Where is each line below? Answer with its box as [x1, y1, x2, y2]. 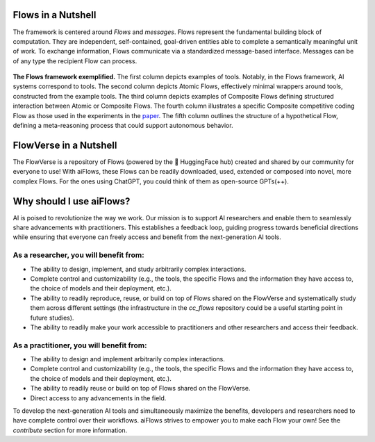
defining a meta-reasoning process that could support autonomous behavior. [12, 122, 233, 130]
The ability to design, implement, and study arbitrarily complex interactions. [30, 265, 247, 273]
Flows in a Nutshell [12, 9, 97, 21]
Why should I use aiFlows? [12, 195, 131, 207]
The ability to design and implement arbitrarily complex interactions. [30, 355, 225, 363]
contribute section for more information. [12, 426, 128, 434]
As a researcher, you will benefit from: [12, 250, 145, 260]
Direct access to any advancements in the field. [30, 393, 167, 402]
